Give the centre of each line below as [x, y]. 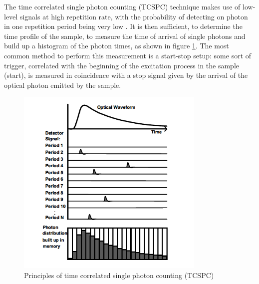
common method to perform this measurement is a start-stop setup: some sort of [128, 55]
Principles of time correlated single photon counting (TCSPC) [119, 275]
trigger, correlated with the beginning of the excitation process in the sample [122, 65]
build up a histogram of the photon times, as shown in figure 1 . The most [117, 46]
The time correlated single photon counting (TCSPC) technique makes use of [122, 6]
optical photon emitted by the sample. [63, 85]
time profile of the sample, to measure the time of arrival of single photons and [125, 36]
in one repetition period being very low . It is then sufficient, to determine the [123, 26]
